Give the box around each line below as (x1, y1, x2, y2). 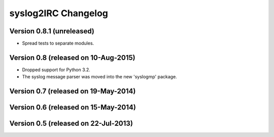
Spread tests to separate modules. (22, 40, 94, 47)
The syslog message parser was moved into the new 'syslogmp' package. (22, 74, 177, 80)
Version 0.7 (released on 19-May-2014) (9, 87, 136, 96)
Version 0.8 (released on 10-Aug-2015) (9, 53, 135, 62)
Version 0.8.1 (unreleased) (9, 27, 95, 35)
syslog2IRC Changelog (9, 8, 109, 19)
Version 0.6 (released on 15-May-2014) (9, 103, 136, 112)
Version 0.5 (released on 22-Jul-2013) (9, 119, 133, 128)
